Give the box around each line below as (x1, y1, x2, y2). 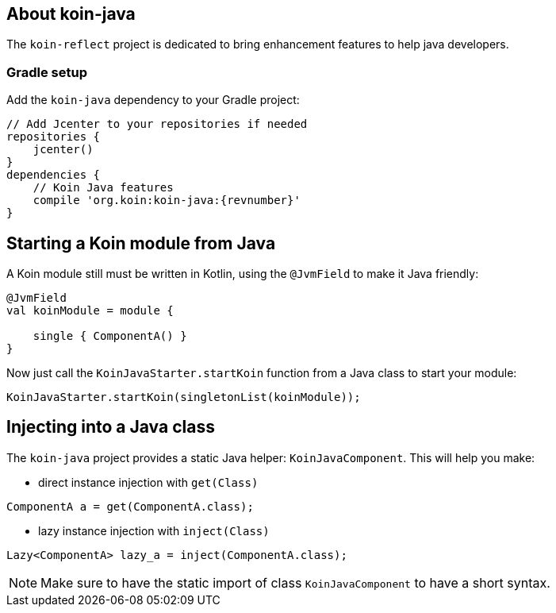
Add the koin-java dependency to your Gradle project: (6, 93, 300, 107)
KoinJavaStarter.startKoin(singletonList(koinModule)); (6, 391, 361, 404)
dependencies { (6, 168, 101, 182)
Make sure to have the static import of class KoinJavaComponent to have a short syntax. (40, 574, 550, 591)
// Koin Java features (33, 181, 174, 195)
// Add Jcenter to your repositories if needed (6, 118, 308, 131)
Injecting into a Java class (6, 417, 215, 438)
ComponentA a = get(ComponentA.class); (6, 499, 254, 513)
